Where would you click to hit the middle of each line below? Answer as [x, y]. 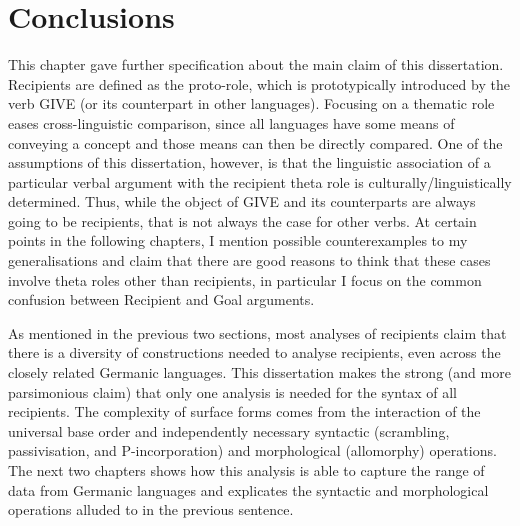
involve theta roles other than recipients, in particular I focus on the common [245, 279]
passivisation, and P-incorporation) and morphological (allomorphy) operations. [252, 450]
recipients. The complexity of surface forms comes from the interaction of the [244, 411]
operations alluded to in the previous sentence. [151, 509]
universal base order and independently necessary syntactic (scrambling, [229, 430]
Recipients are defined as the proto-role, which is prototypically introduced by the [259, 83]
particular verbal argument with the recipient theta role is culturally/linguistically [260, 181]
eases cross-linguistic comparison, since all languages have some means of [231, 122]
